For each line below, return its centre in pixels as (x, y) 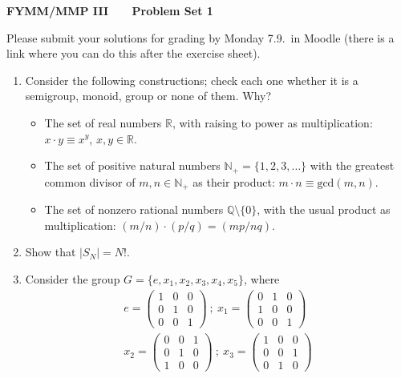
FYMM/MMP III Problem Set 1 (110, 10)
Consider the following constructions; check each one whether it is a (192, 80)
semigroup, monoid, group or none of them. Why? (148, 96)
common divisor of (90, 181)
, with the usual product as (324, 209)
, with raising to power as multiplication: (272, 122)
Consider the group (73, 278)
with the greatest (352, 165)
